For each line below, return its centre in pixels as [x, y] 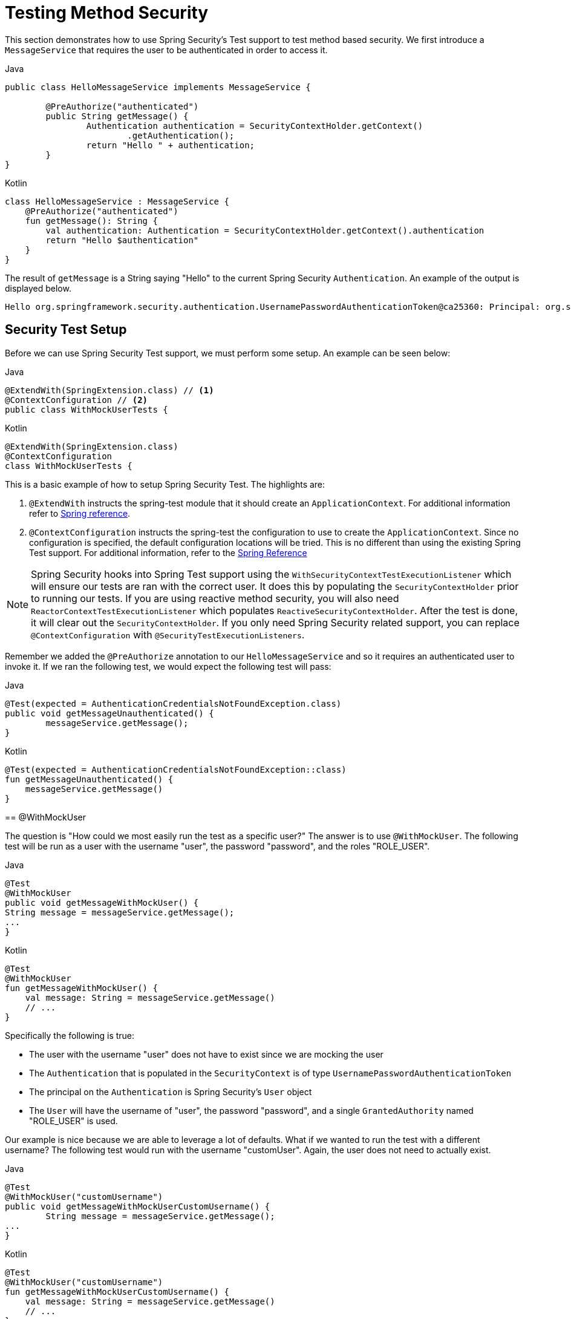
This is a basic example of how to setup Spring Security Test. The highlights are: [165, 484]
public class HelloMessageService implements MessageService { [158, 87]
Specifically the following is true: [70, 1035]
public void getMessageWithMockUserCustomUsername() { [138, 1206]
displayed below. [38, 288]
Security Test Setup [66, 330]
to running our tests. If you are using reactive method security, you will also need [215, 598]
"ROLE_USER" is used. [73, 1121]
